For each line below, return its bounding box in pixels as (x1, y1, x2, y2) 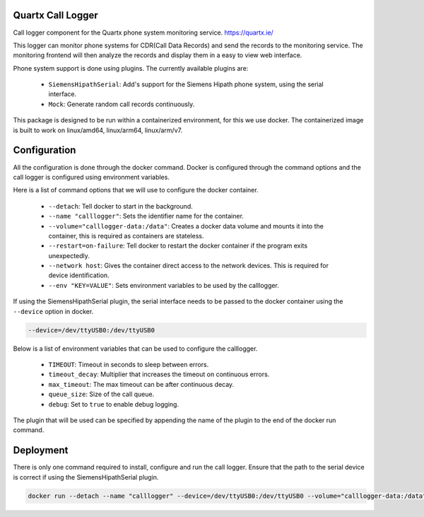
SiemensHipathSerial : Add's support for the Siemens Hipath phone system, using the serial (48, 80, 324, 88)
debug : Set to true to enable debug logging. (48, 400, 179, 408)
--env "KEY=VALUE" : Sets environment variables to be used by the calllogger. (48, 281, 279, 289)
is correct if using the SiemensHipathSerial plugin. (13, 472, 159, 481)
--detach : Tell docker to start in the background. (48, 202, 194, 210)
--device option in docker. (13, 307, 94, 315)
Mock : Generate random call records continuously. (48, 100, 195, 108)
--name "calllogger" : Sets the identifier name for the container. (48, 212, 244, 221)
